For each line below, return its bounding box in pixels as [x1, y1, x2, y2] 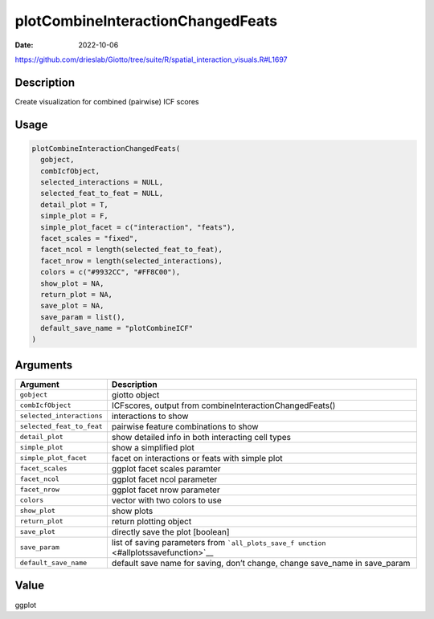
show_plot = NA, [40, 279, 104, 288]
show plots [111, 505, 154, 516]
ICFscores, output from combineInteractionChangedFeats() [111, 400, 336, 411]
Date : [14, 40, 34, 50]
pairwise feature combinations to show [111, 421, 259, 432]
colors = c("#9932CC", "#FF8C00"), [40, 267, 181, 277]
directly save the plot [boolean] [111, 526, 230, 537]
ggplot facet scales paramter [111, 462, 221, 474]
